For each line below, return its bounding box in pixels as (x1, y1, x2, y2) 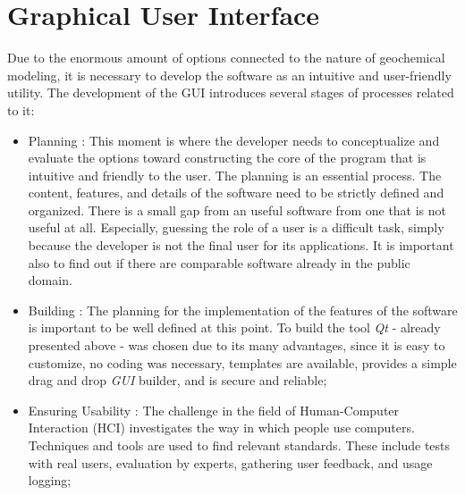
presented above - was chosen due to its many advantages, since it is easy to (28, 336, 445, 355)
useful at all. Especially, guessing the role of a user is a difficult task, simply (28, 218, 444, 237)
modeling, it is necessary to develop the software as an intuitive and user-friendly (7, 65, 452, 84)
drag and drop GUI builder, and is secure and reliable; (28, 371, 327, 390)
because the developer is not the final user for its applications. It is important (28, 236, 454, 255)
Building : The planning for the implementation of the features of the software (28, 300, 458, 319)
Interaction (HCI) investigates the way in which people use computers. (28, 418, 415, 437)
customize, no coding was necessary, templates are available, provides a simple (28, 353, 457, 372)
